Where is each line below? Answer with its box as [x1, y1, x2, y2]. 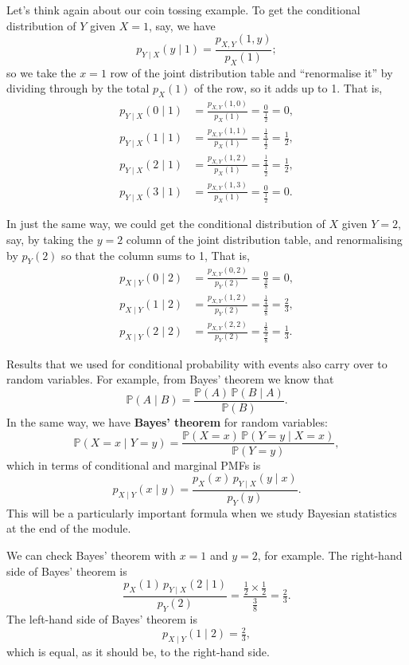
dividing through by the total [6, 80, 150, 96]
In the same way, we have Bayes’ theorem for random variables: [6, 413, 328, 430]
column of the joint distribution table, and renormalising [126, 230, 403, 247]
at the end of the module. [6, 520, 131, 537]
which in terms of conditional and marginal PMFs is [6, 456, 261, 473]
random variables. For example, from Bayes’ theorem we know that [6, 371, 334, 388]
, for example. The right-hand [257, 546, 403, 563]
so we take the [6, 64, 76, 81]
